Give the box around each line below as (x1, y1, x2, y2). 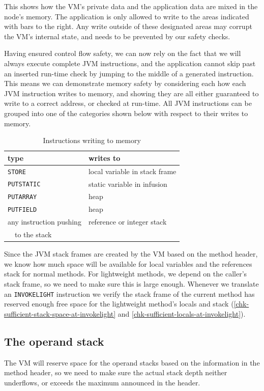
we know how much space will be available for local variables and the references (4, 258, 252, 269)
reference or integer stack (88, 216, 167, 227)
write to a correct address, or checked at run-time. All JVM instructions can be (4, 98, 252, 108)
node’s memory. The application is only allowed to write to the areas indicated (4, 11, 249, 21)
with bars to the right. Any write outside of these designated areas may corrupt (4, 21, 252, 32)
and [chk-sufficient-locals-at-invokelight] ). (118, 308, 246, 319)
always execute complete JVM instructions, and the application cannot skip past (4, 58, 256, 68)
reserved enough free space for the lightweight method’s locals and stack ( (4, 298, 234, 309)
